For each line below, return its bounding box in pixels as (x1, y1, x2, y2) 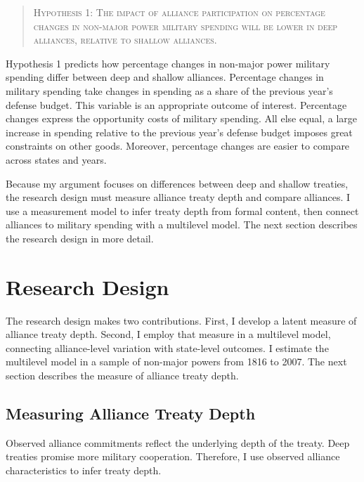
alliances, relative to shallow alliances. (33, 32, 217, 47)
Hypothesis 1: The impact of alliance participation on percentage (33, 5, 325, 19)
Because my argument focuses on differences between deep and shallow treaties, (6, 176, 349, 190)
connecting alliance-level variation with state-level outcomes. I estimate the (6, 340, 329, 355)
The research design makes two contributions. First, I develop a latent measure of (6, 313, 357, 327)
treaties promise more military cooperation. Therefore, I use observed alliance (6, 449, 340, 464)
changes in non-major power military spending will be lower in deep (33, 18, 338, 33)
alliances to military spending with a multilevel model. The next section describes (6, 217, 358, 232)
